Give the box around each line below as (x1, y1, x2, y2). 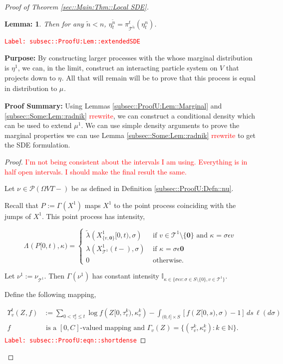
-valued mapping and (80, 324, 145, 332)
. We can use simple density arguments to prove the (81, 120, 240, 130)
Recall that (4, 199, 38, 210)
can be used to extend (4, 120, 72, 130)
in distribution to (4, 83, 57, 93)
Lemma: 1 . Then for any (4, 18, 84, 28)
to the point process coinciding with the (114, 199, 236, 210)
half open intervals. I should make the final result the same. (4, 166, 187, 176)
